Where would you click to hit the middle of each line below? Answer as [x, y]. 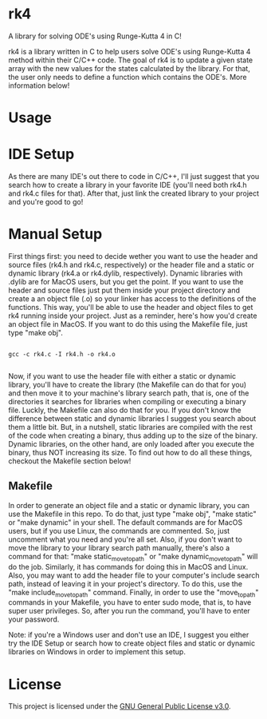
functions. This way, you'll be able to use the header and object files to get [131, 307]
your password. [34, 619]
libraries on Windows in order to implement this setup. [97, 652]
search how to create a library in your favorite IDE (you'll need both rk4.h [128, 185]
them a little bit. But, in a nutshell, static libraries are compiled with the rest [130, 427]
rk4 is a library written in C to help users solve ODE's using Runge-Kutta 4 [130, 51]
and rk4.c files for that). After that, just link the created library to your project [134, 193]
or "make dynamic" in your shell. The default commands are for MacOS [126, 522]
